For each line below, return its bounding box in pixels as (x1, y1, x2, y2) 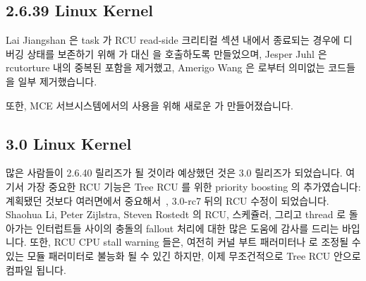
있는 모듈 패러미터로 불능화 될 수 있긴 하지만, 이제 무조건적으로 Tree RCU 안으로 (6, 248, 361, 263)
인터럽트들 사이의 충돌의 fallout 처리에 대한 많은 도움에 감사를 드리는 (36, 220, 339, 235)
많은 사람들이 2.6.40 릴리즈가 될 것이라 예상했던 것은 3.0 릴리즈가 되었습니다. (6, 165, 343, 180)
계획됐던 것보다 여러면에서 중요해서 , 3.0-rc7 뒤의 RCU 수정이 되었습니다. (6, 193, 329, 208)
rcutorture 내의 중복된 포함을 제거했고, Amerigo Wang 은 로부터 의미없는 (6, 60, 325, 75)
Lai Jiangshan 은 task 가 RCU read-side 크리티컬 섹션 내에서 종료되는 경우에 (6, 32, 341, 47)
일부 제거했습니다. (18, 73, 97, 88)
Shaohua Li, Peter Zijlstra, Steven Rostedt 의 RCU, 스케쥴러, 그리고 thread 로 (6, 207, 346, 222)
